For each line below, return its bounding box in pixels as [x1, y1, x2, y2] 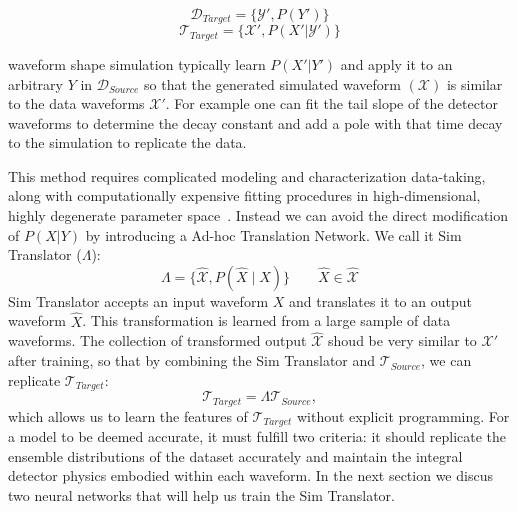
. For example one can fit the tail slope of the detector [165, 93, 498, 114]
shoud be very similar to [328, 330, 477, 351]
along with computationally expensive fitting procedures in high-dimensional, [8, 185, 481, 206]
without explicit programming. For [296, 405, 510, 426]
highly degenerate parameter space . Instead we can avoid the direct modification [8, 205, 509, 226]
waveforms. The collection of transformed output [8, 330, 307, 351]
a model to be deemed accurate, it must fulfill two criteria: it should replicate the [8, 426, 507, 447]
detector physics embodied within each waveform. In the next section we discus [8, 465, 493, 486]
